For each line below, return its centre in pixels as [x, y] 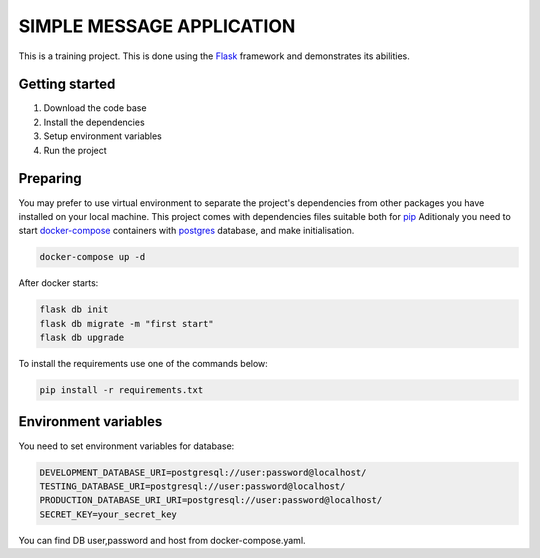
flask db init [74, 309]
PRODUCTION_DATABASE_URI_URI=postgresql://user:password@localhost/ [211, 500]
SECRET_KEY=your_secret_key [108, 514]
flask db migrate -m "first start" [126, 323]
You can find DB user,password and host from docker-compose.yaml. [162, 540]
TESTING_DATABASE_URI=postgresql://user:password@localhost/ [192, 486]
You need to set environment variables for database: [126, 446]
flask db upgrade [82, 338]
